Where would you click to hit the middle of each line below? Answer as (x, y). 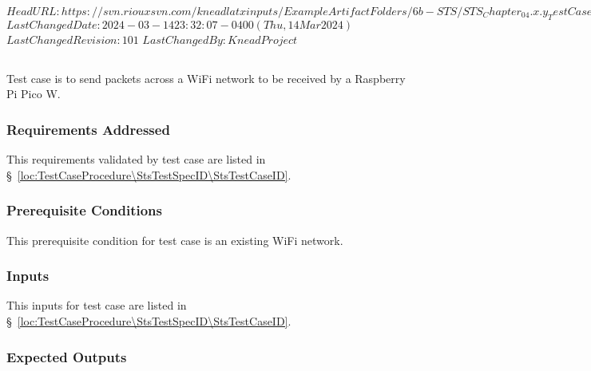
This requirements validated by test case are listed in (136, 159)
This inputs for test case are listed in (97, 305)
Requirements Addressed (88, 129)
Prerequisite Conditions (85, 210)
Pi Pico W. (34, 94)
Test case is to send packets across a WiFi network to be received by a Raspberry (206, 78)
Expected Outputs (67, 356)
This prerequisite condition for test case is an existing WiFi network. (175, 240)
